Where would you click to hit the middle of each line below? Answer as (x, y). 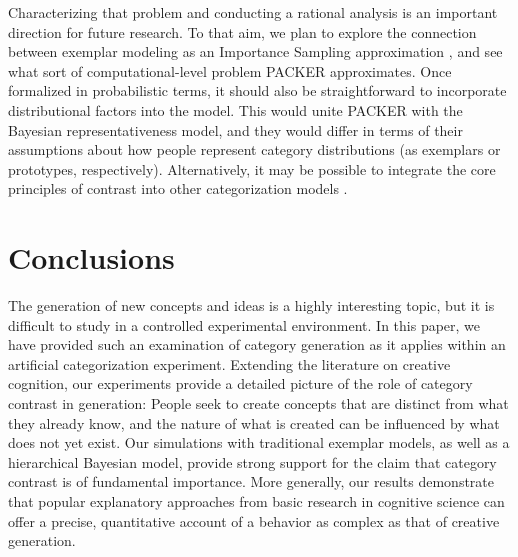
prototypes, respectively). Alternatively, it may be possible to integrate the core (252, 168)
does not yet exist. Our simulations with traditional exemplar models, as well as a (259, 442)
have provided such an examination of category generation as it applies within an (257, 344)
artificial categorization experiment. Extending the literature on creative (229, 363)
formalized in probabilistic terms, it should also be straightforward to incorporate (257, 90)
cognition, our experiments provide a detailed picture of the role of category (240, 383)
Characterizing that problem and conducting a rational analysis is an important (253, 12)
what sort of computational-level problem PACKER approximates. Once (230, 70)
